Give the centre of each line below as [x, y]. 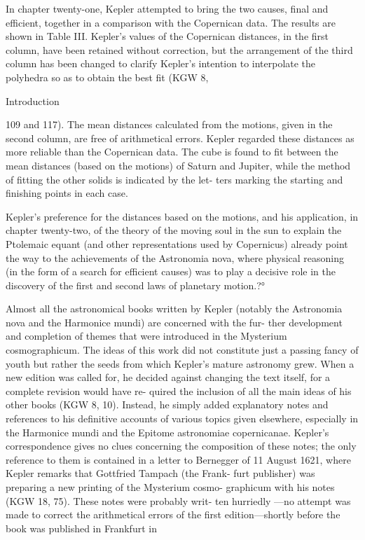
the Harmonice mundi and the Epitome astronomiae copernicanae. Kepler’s [167, 432]
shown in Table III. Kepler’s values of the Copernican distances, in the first [167, 36]
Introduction [33, 101]
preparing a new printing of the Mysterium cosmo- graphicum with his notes [170, 487]
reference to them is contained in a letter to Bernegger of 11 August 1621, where [178, 459]
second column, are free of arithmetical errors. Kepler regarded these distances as [180, 138]
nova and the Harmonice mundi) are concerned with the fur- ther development [174, 322]
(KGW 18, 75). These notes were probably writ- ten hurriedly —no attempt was [178, 500]
